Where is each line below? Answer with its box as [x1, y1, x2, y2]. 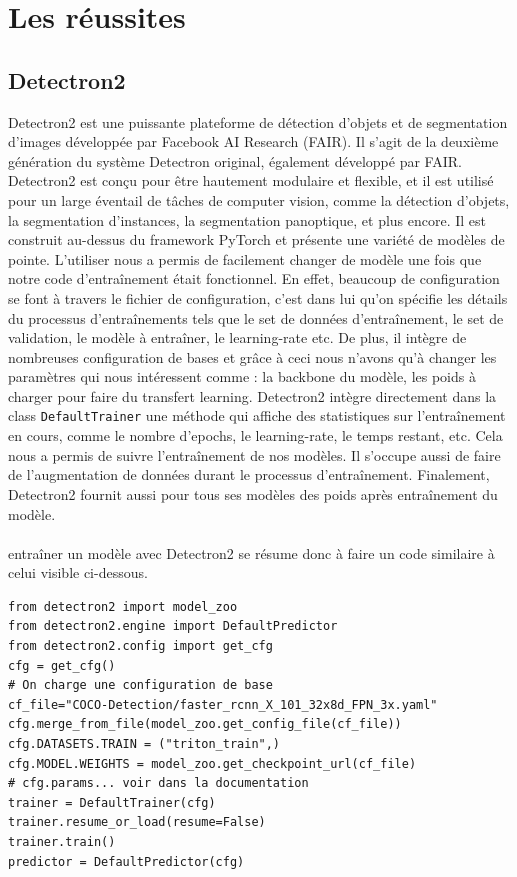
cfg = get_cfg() [8, 658, 116, 673]
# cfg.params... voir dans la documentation [8, 776, 309, 791]
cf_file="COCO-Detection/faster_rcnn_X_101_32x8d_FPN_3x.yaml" [8, 697, 438, 712]
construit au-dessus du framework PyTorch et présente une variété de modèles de [8, 229, 505, 250]
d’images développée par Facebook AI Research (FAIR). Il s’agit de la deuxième [8, 131, 499, 152]
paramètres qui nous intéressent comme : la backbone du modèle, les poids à [8, 366, 476, 387]
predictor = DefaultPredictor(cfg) [8, 854, 245, 869]
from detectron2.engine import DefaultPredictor [8, 619, 338, 634]
